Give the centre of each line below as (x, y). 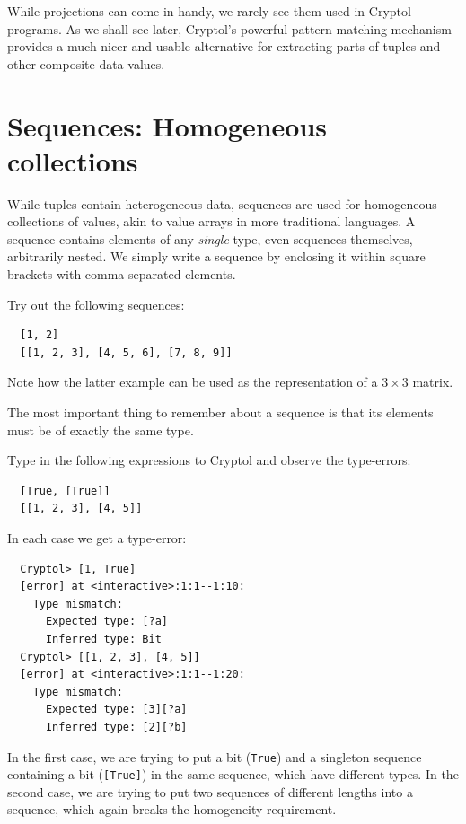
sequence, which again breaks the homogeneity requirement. (172, 809)
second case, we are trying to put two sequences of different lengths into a (210, 791)
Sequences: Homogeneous (167, 125)
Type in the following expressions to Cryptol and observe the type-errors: (209, 460)
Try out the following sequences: (96, 304)
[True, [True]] (65, 491)
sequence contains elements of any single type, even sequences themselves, (210, 238)
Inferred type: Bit (103, 639)
